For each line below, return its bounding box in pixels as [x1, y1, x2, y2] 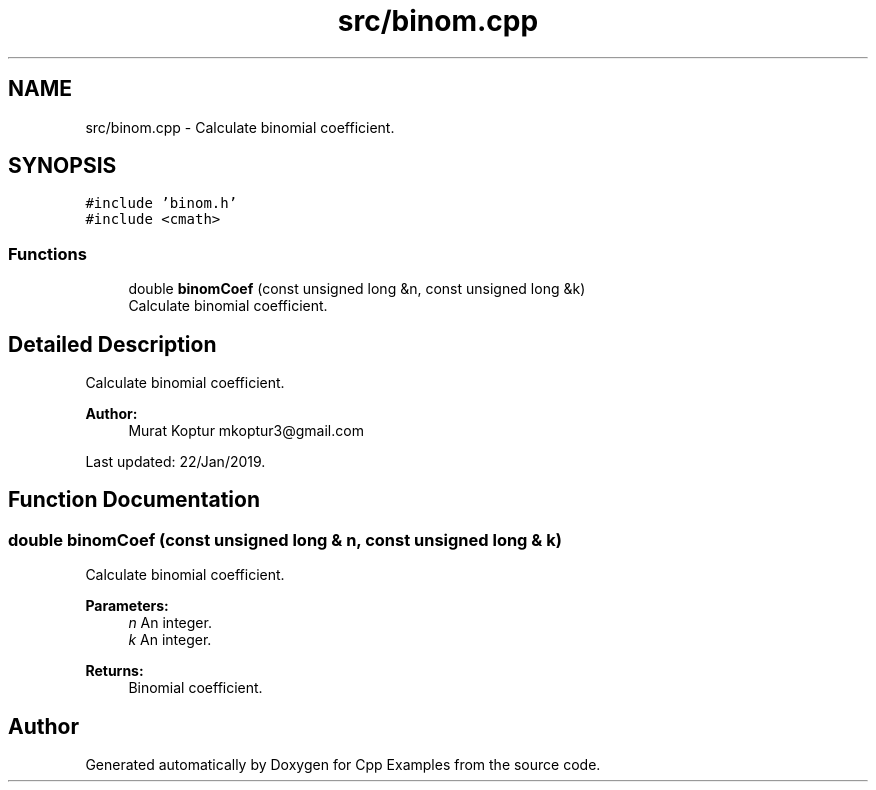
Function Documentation [8, 487, 260, 513]
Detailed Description [8, 331, 217, 357]
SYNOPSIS [8, 153, 117, 179]
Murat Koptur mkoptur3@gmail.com [128, 422, 364, 440]
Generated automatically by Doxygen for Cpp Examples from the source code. [85, 756, 601, 774]
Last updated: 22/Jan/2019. [85, 453, 266, 471]
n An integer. [128, 614, 212, 632]
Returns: [85, 662, 144, 680]
